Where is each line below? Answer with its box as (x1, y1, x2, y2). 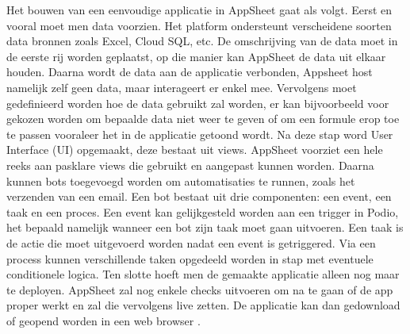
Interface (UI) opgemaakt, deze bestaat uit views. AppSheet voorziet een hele (6, 141, 383, 158)
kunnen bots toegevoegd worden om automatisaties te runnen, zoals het (6, 172, 355, 189)
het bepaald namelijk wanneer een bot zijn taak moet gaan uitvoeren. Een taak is (6, 219, 404, 236)
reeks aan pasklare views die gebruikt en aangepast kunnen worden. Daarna (6, 156, 374, 173)
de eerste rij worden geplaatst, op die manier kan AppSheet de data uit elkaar (6, 48, 386, 64)
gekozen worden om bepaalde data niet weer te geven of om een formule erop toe (6, 110, 400, 127)
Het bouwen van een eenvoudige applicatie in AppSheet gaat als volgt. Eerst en (6, 2, 393, 17)
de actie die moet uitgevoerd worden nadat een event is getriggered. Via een (6, 234, 376, 251)
